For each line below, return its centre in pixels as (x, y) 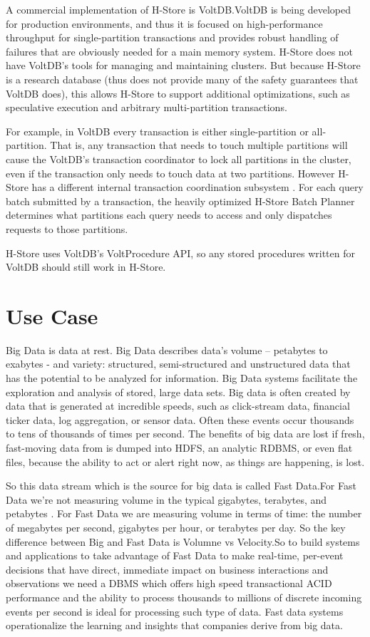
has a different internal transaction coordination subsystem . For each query (197, 187)
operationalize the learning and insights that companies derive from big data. (174, 625)
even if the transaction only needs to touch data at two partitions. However (170, 173)
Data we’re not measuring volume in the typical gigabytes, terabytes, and (166, 499)
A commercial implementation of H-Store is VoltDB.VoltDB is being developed (178, 9)
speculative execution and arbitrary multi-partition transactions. (147, 107)
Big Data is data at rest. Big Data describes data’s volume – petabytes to (167, 349)
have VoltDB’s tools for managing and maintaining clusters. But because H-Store (183, 65)
